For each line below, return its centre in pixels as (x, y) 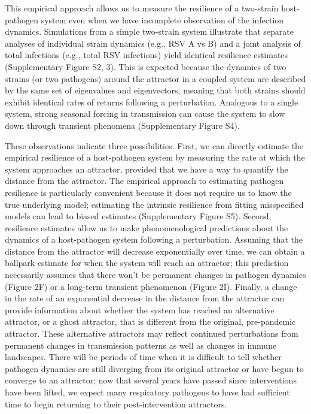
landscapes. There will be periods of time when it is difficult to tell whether (143, 357)
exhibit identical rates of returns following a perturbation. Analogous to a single (152, 102)
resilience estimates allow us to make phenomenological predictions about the (147, 227)
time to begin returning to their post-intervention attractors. (116, 404)
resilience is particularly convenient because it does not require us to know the (148, 192)
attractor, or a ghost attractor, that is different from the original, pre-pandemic (150, 321)
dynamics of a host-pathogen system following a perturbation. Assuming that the (154, 239)
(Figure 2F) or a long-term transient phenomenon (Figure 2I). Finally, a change (151, 286)
